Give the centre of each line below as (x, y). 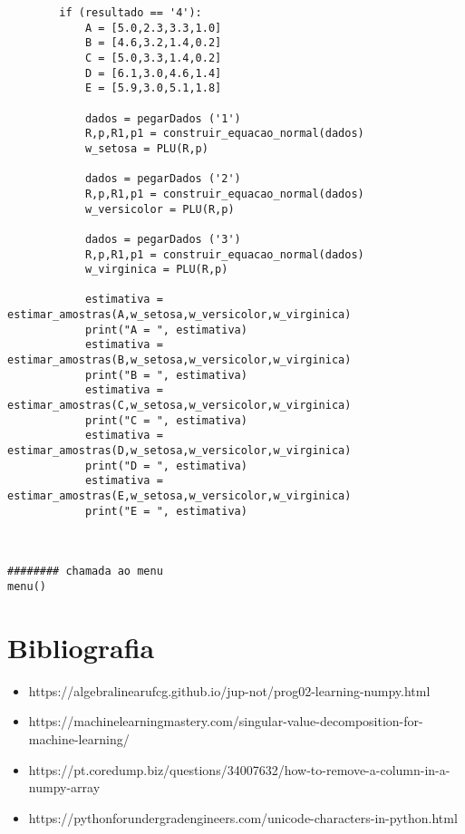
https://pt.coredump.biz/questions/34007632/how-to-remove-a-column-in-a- (239, 769)
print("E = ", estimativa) (166, 511)
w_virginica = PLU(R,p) (156, 270)
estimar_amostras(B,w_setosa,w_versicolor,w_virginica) (179, 360)
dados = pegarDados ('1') (163, 118)
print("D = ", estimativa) (166, 465)
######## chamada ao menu (85, 572)
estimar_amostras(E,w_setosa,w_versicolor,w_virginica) (179, 496)
